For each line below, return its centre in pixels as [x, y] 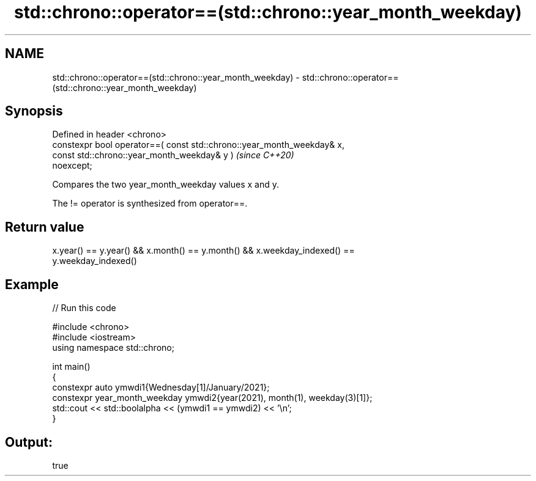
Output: [29, 442]
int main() [71, 367]
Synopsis [34, 111]
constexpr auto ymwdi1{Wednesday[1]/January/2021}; [161, 387]
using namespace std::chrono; [113, 348]
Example [32, 284]
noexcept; [72, 166]
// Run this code [84, 308]
